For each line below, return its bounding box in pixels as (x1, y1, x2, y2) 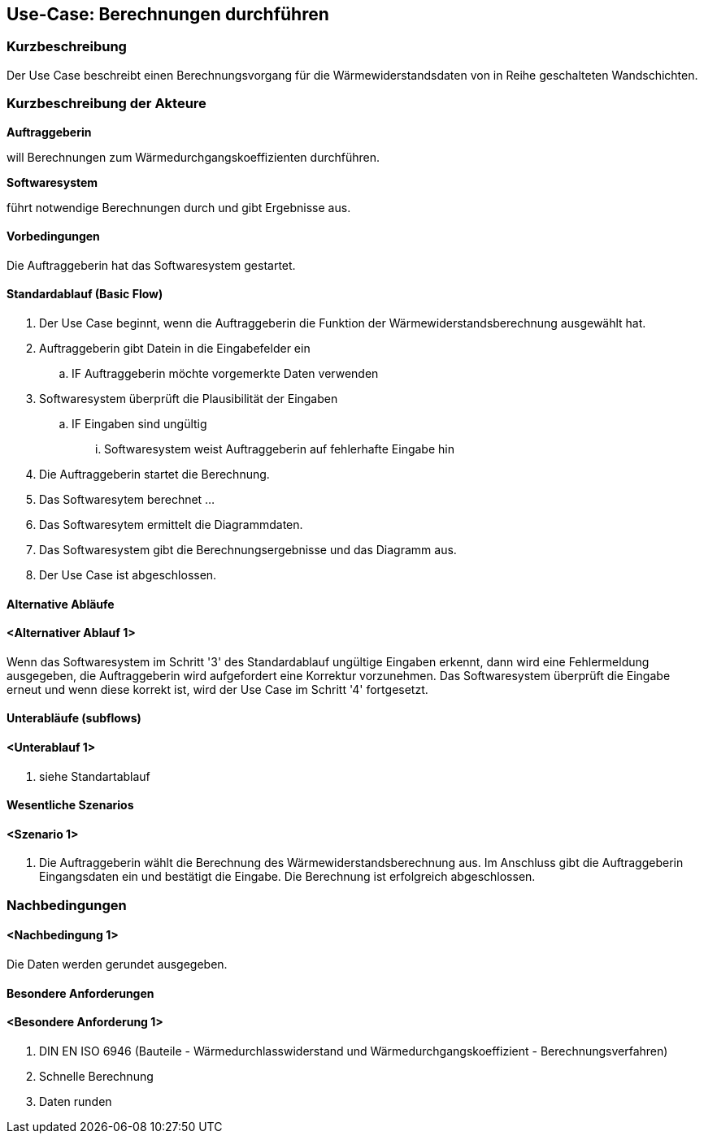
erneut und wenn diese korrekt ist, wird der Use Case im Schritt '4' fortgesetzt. (7, 682, 428, 696)
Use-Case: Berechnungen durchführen (7, 4, 329, 24)
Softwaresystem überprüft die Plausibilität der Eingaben (39, 391, 338, 405)
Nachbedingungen (7, 896, 127, 913)
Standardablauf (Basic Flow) (7, 287, 163, 301)
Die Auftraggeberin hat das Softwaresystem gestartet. (7, 258, 296, 272)
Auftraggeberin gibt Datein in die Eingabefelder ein (39, 340, 311, 355)
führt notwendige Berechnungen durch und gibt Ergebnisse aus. (7, 200, 351, 215)
